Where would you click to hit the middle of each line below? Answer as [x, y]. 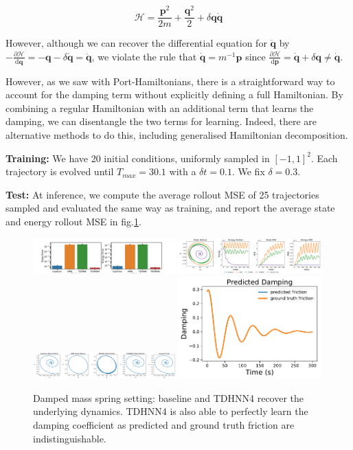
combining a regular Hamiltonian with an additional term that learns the [160, 108]
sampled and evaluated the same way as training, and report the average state [170, 208]
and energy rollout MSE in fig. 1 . [73, 221]
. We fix [248, 171]
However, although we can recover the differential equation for [136, 43]
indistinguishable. [70, 438]
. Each [324, 158]
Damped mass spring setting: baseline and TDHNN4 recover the [169, 397]
